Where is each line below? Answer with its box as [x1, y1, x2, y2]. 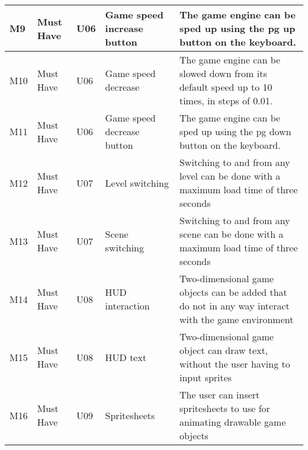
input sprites [179, 371, 232, 384]
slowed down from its [179, 66, 267, 80]
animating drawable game [179, 415, 286, 429]
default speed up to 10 [179, 80, 272, 94]
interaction [105, 299, 150, 312]
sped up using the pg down [179, 125, 291, 138]
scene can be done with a [179, 227, 284, 241]
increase [105, 21, 143, 35]
